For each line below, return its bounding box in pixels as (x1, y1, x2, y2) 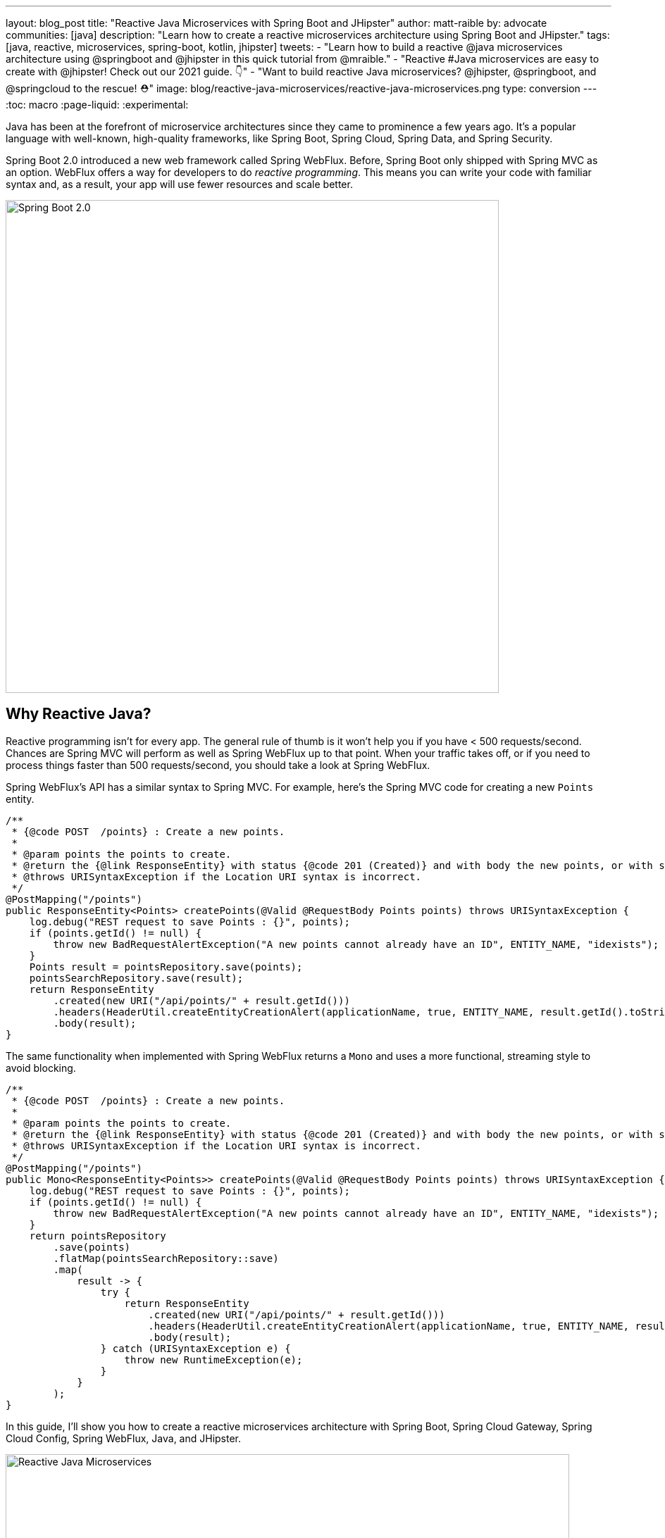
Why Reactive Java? (6, 705, 151, 723)
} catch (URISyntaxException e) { (100, 1342, 291, 1354)
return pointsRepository (29, 1230, 166, 1242)
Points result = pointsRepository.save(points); (29, 961, 303, 973)
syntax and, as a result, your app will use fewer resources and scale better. (6, 178, 353, 190)
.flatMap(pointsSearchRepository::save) (53, 1252, 279, 1264)
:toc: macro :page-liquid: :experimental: (6, 99, 189, 111)
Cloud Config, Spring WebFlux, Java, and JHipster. (6, 1432, 242, 1444)
